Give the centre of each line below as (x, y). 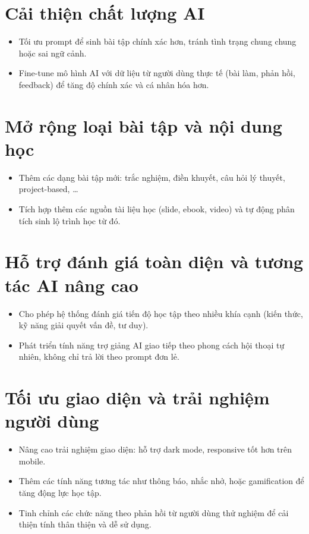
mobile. (32, 461)
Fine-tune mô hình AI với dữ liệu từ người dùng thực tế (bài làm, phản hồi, (157, 73)
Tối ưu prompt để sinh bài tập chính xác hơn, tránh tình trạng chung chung (157, 41)
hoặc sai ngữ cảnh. (53, 53)
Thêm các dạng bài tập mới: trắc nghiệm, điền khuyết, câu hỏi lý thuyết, (152, 177)
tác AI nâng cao (72, 285)
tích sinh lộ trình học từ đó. (70, 220)
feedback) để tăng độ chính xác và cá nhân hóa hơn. (114, 84)
